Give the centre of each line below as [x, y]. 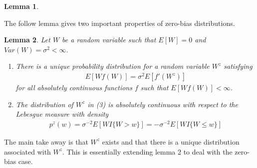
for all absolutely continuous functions [74, 87]
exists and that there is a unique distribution [171, 141]
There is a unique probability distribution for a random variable [113, 66]
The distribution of [44, 104]
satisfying [238, 66]
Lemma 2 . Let [27, 40]
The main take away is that [46, 141]
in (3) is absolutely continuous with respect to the [163, 104]
